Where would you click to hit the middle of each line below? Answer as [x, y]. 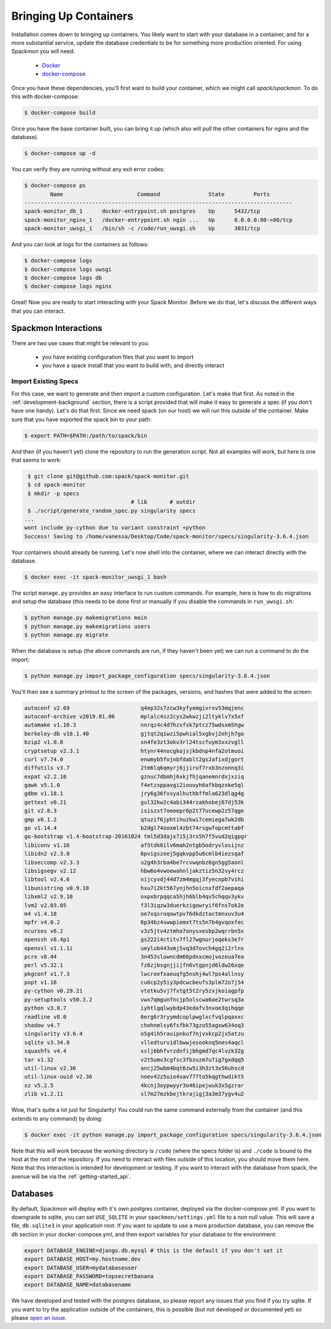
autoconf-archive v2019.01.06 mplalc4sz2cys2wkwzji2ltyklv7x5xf [134, 716]
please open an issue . [39, 1318]
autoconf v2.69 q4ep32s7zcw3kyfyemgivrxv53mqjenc [134, 708]
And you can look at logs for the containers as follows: [80, 245]
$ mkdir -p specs [54, 493]
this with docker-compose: [45, 96]
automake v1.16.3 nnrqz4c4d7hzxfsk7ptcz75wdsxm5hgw [134, 725]
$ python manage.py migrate [66, 635]
